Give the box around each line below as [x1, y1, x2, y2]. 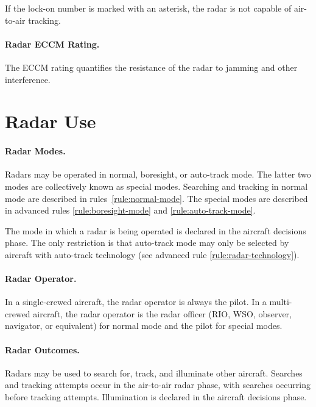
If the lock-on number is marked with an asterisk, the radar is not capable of [5, 2, 292, 14]
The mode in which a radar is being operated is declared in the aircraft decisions [5, 224, 306, 237]
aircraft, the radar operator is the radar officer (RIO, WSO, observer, [33, 307, 292, 320]
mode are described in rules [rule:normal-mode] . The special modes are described [5, 192, 308, 204]
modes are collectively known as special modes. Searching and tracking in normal [5, 179, 308, 192]
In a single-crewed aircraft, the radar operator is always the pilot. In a [5, 295, 267, 308]
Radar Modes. [5, 145, 66, 157]
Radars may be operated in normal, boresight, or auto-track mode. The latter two [5, 168, 311, 181]
